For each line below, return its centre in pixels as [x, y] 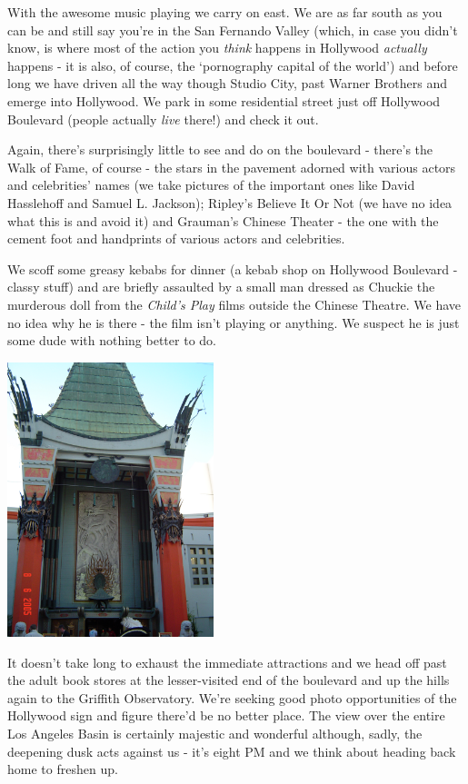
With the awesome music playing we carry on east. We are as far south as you [225, 12]
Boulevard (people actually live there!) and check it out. [163, 119]
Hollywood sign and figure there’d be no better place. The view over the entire [226, 715]
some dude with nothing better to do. [112, 340]
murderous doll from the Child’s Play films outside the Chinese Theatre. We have [234, 304]
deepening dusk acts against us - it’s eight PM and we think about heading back [232, 751]
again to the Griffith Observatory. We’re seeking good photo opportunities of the [232, 697]
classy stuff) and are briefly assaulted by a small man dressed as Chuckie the [221, 287]
